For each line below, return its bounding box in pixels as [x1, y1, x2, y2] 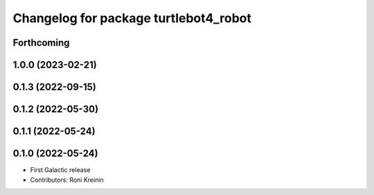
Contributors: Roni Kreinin [30, 176, 104, 184]
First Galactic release [30, 166, 91, 174]
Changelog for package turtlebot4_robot [12, 10, 252, 26]
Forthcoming [12, 37, 70, 49]
